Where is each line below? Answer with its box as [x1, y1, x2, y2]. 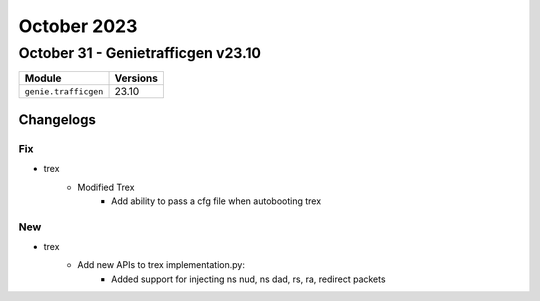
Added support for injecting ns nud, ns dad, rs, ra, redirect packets [111, 273, 386, 285]
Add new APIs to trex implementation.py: [77, 259, 245, 271]
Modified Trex [77, 181, 135, 193]
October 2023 [18, 15, 138, 37]
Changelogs [18, 111, 97, 128]
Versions [114, 71, 159, 85]
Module [24, 71, 62, 85]
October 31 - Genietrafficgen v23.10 [18, 44, 262, 62]
